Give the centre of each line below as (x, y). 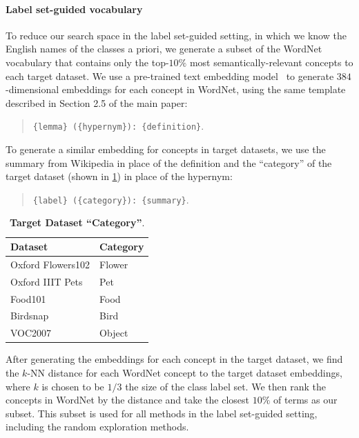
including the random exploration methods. (97, 427)
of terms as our (305, 400)
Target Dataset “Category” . (77, 222)
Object (114, 333)
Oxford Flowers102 (50, 264)
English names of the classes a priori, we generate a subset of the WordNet (164, 49)
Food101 (28, 298)
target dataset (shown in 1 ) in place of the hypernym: (119, 176)
